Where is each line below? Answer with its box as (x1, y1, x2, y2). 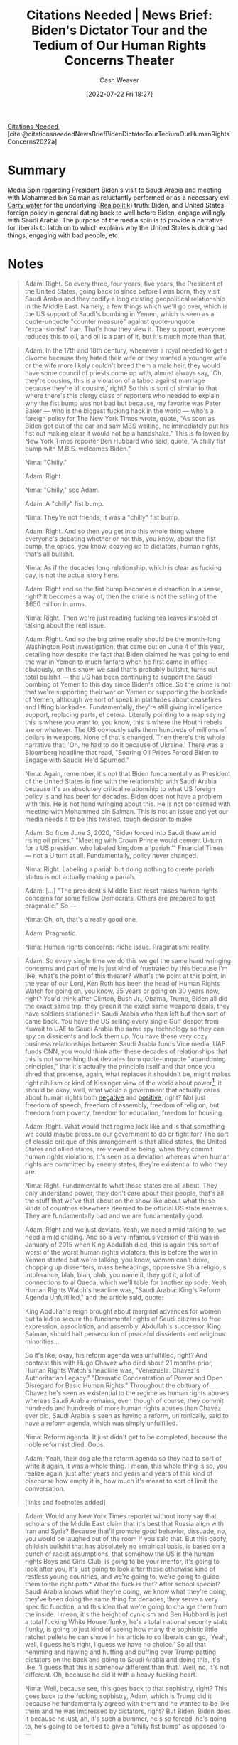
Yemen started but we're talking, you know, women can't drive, (24, 1255, 210, 1265)
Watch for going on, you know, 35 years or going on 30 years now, (24, 987, 220, 995)
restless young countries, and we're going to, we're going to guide (24, 1572, 220, 1581)
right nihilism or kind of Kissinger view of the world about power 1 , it (24, 1077, 222, 1087)
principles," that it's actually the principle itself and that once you (24, 1062, 215, 1070)
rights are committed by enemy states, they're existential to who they (24, 1160, 227, 1169)
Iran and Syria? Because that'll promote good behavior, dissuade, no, (24, 1527, 227, 1535)
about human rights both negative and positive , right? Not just (24, 1093, 206, 1102)
